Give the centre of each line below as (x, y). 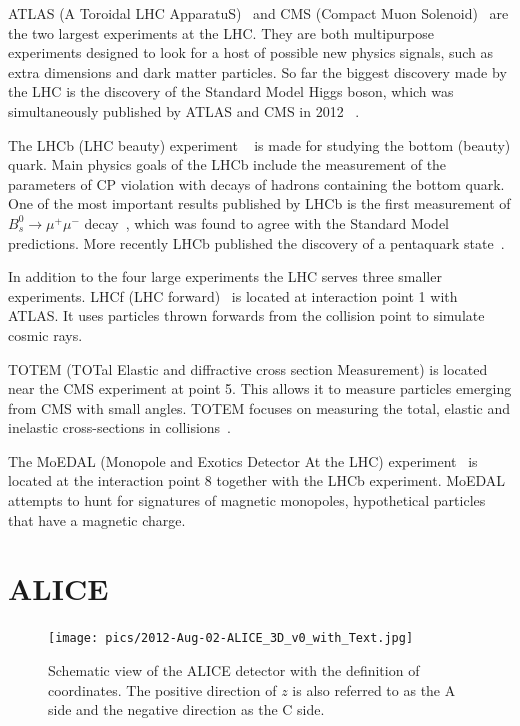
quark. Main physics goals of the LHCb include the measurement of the (227, 164)
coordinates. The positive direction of (162, 689)
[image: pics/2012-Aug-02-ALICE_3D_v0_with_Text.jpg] (231, 638)
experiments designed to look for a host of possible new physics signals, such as (251, 52)
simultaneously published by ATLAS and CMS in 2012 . (184, 110)
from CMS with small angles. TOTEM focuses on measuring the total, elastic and (259, 407)
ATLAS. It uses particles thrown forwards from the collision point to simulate (246, 315)
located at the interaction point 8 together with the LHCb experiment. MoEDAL (257, 480)
